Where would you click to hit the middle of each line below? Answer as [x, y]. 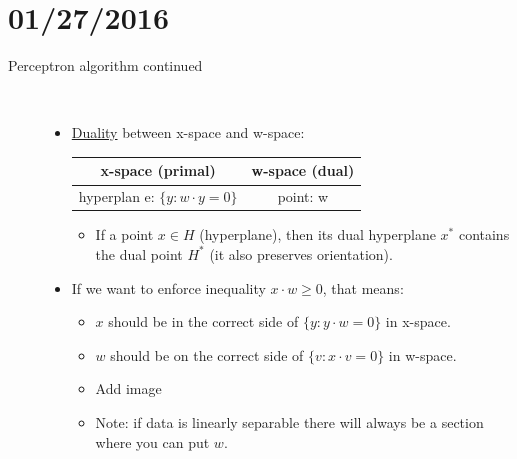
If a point [124, 234]
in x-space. [418, 321]
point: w [303, 196]
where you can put [152, 441]
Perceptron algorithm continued [105, 65]
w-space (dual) [303, 170]
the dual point [139, 253]
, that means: [363, 287]
